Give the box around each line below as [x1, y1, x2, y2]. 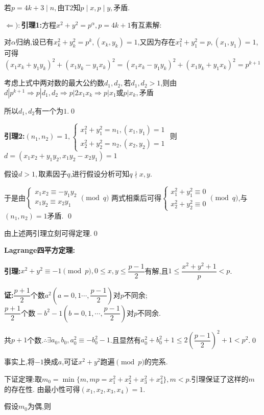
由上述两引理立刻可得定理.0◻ [4, 227, 100, 238]
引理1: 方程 [21, 19, 56, 30]
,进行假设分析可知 [70, 168, 130, 179]
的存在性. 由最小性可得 [4, 383, 80, 394]
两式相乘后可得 [111, 192, 162, 203]
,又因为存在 [137, 36, 176, 47]
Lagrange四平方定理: [4, 245, 75, 255]
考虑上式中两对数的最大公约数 [4, 77, 104, 88]
